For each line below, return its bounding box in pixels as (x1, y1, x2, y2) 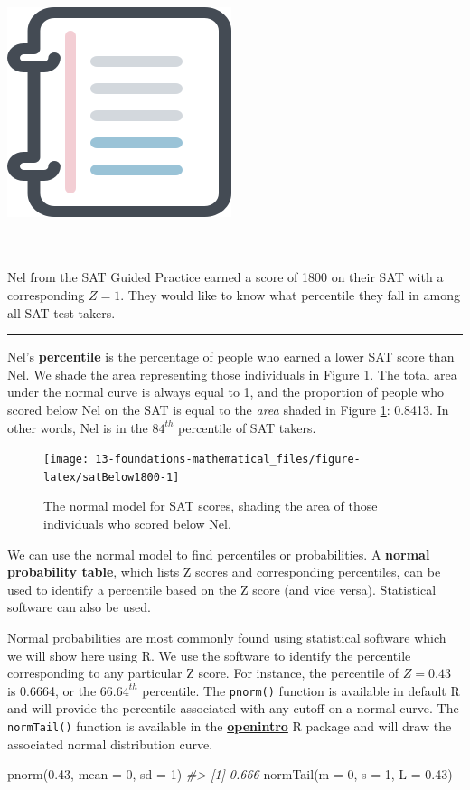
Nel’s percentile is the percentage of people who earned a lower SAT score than (7, 347, 455, 366)
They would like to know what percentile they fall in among (127, 285, 460, 304)
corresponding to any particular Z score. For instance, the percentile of (7, 663, 399, 682)
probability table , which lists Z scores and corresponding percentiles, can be (7, 562, 441, 581)
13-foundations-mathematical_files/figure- (95, 453, 361, 466)
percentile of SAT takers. (178, 418, 316, 437)
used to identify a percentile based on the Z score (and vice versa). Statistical (7, 579, 437, 598)
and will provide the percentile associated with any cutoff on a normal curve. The (7, 699, 459, 718)
